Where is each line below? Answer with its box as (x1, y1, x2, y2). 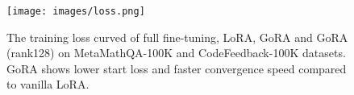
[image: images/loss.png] (6, 6, 145, 17)
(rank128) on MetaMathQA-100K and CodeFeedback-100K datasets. (6, 44, 346, 61)
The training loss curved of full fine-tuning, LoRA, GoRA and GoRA (6, 28, 348, 45)
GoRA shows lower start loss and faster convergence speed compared (6, 60, 347, 76)
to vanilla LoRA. (6, 76, 90, 93)
